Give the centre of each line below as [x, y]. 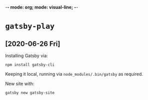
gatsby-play [30, 27]
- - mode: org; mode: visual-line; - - [42, 7]
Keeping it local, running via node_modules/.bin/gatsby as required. [74, 74]
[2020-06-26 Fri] [33, 44]
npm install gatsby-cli [30, 65]
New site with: [20, 84]
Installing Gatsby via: [27, 56]
